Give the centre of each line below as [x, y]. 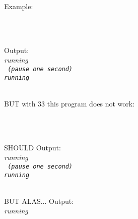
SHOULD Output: [32, 147]
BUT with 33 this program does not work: [70, 103]
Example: [19, 6]
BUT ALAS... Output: [39, 201]
